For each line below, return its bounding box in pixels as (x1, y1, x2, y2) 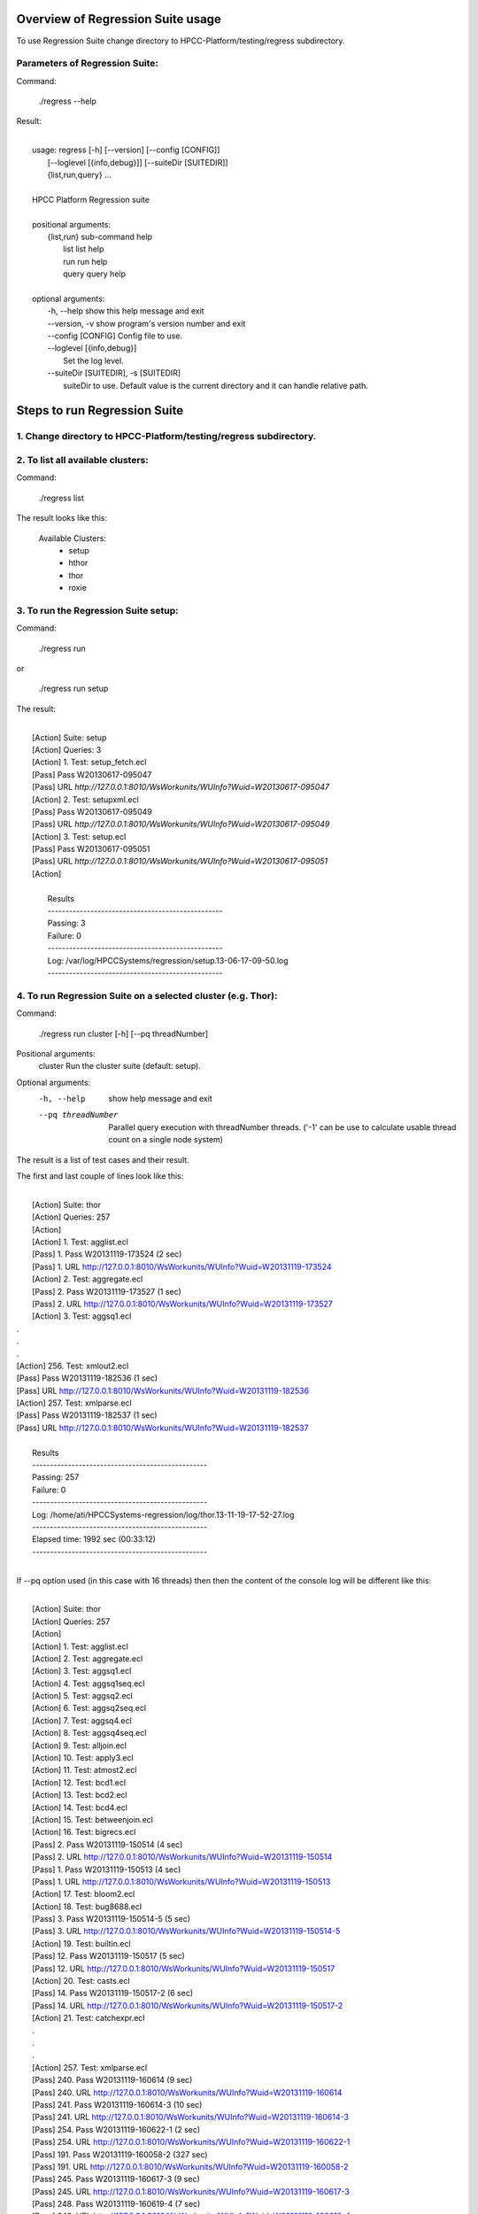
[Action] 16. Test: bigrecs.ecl (32, 1827, 136, 1838)
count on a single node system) (108, 1134, 223, 1145)
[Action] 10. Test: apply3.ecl (32, 1753, 134, 1763)
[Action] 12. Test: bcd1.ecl (32, 1777, 127, 1788)
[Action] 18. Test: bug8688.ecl (32, 1900, 142, 1912)
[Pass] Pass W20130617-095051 (32, 844, 150, 855)
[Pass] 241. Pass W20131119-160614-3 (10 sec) (32, 2099, 203, 2109)
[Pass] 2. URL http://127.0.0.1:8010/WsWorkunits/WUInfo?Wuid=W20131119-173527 (32, 1298, 334, 1309)
